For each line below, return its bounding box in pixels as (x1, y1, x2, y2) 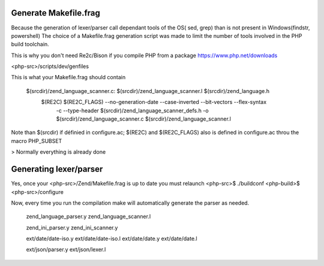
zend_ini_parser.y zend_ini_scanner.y (26, 224, 118, 231)
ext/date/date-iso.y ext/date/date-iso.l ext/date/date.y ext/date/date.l (26, 235, 197, 243)
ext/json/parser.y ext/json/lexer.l (26, 246, 106, 253)
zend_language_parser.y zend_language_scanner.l (26, 213, 151, 220)
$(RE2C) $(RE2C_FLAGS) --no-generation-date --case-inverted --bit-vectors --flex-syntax (41, 98, 267, 106)
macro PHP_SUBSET (11, 137, 62, 144)
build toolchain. (11, 41, 49, 48)
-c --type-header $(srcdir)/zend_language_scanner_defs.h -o (56, 107, 209, 114)
